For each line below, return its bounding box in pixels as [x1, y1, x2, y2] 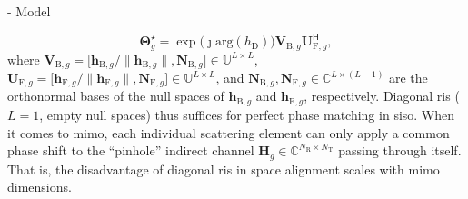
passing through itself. [338, 141, 462, 160]
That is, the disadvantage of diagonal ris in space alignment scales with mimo [7, 159, 440, 178]
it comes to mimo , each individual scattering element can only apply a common [7, 123, 450, 142]
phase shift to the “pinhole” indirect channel [7, 141, 254, 160]
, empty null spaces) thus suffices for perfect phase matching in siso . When [39, 104, 455, 124]
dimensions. [7, 177, 72, 196]
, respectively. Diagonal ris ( [304, 86, 460, 105]
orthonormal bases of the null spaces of [7, 86, 224, 105]
